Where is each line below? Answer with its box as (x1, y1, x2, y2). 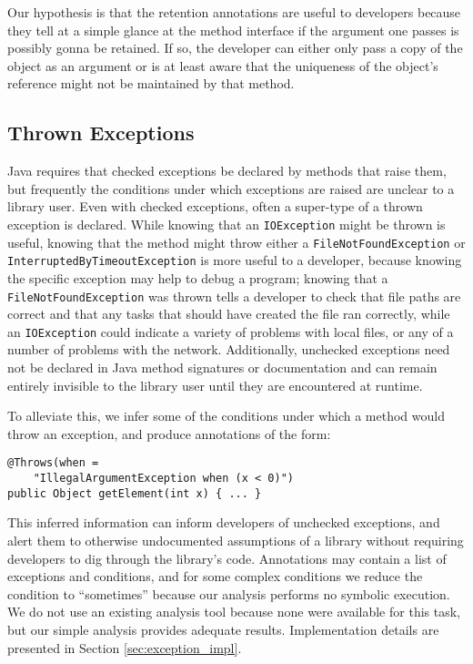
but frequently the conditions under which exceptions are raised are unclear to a (7, 179, 455, 198)
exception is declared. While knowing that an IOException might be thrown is (7, 214, 446, 233)
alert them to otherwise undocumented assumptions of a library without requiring (7, 530, 464, 549)
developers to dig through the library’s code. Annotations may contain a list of (7, 548, 447, 567)
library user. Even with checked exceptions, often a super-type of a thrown (7, 197, 423, 216)
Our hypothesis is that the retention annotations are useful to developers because (7, 3, 461, 21)
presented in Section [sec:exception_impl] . (7, 638, 242, 657)
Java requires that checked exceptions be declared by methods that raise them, (7, 161, 447, 180)
